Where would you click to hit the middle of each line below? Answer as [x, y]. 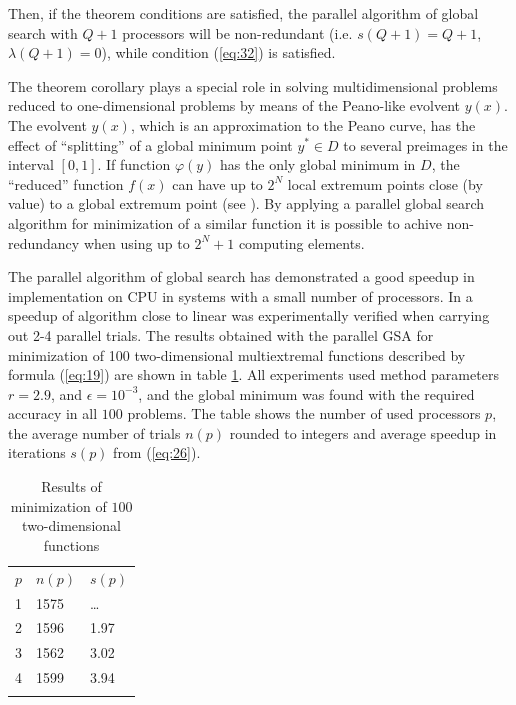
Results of [71, 486]
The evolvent [47, 124]
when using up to [136, 242]
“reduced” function [66, 183]
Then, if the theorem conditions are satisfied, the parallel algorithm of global [243, 13]
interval [31, 164]
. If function [134, 164]
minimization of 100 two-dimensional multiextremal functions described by [237, 354]
